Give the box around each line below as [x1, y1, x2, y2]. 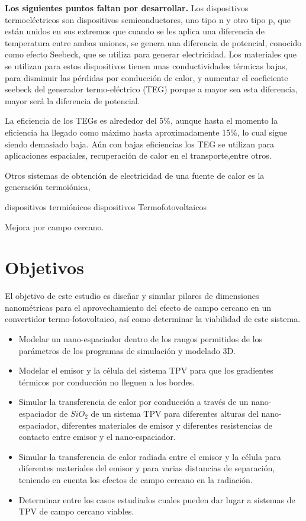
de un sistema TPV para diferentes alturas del [91, 407, 259, 419]
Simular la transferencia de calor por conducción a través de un [18, 395, 249, 408]
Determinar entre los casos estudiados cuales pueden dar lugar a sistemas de [18, 493, 295, 506]
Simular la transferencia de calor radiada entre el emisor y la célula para [18, 450, 281, 462]
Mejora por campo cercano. [5, 220, 104, 233]
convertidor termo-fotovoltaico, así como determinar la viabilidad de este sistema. [5, 313, 301, 325]
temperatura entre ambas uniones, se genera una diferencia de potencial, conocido [5, 36, 302, 49]
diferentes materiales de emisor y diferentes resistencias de [62, 419, 272, 431]
